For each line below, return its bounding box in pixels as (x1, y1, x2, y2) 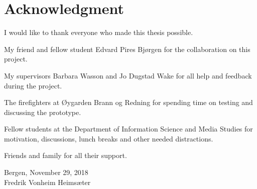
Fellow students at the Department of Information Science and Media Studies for (4, 123, 253, 134)
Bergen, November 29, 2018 (4, 167, 88, 177)
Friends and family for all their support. (4, 150, 127, 160)
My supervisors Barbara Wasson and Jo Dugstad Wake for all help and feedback (4, 70, 252, 80)
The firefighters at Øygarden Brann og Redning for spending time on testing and (4, 97, 253, 107)
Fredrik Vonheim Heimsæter (4, 176, 91, 187)
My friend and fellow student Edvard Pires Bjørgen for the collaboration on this (4, 43, 250, 54)
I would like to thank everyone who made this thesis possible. (4, 27, 193, 37)
